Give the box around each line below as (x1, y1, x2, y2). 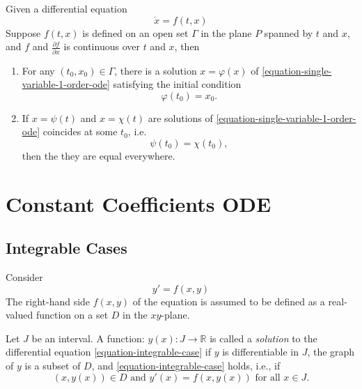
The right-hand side (6, 293, 90, 308)
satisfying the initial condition (113, 77, 242, 91)
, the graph (307, 344, 355, 359)
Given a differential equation (6, 1, 127, 15)
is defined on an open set (82, 25, 189, 40)
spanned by (264, 25, 313, 40)
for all (255, 372, 281, 383)
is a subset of (24, 358, 81, 373)
